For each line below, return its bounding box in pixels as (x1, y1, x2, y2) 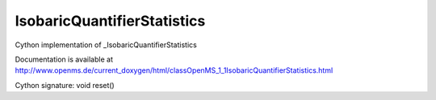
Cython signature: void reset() (15, 80, 115, 90)
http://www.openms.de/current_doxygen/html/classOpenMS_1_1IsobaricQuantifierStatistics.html (15, 66, 333, 75)
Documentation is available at (15, 54, 113, 64)
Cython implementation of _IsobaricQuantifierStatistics (15, 40, 197, 50)
